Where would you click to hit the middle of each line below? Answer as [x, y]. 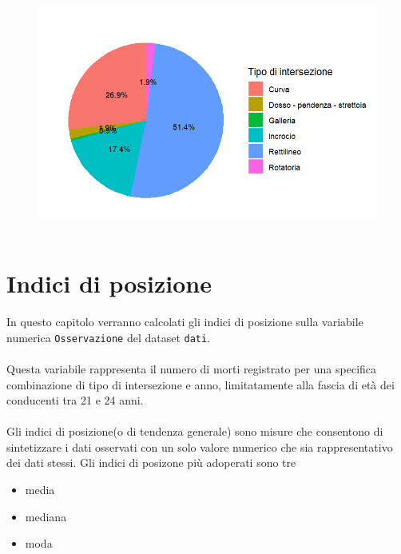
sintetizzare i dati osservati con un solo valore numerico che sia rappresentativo [200, 446]
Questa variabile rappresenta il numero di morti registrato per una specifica [192, 368]
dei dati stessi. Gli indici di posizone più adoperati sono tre [151, 462]
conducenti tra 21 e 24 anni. [75, 400]
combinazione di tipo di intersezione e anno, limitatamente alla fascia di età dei [200, 384]
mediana [46, 516]
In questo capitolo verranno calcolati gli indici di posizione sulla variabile [185, 322]
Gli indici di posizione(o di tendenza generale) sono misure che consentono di [195, 431]
